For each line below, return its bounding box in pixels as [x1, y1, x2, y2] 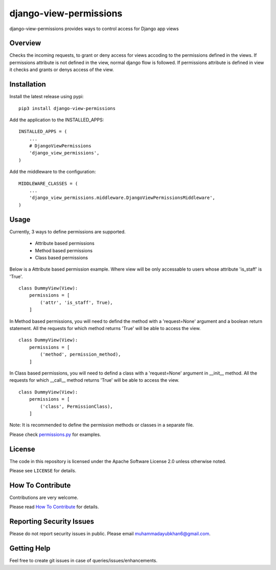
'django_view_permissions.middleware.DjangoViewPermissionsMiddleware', [29, 195, 216, 201]
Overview [9, 39, 41, 48]
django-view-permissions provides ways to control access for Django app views [9, 26, 179, 32]
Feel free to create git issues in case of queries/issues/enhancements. [9, 558, 158, 564]
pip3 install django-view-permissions [18, 105, 116, 111]
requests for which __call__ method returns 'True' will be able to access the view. [9, 377, 180, 383]
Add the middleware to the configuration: [9, 169, 96, 175]
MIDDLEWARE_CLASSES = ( [18, 181, 78, 186]
